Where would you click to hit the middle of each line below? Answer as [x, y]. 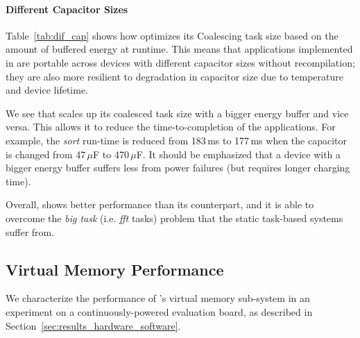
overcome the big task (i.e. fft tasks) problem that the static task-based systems [174, 218]
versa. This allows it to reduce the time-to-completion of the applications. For [171, 127]
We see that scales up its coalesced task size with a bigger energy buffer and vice [177, 113]
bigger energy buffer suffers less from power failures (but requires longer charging [178, 168]
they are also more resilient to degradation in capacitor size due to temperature [174, 76]
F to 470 [111, 154]
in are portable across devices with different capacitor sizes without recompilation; [180, 62]
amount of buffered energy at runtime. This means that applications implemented [179, 49]
